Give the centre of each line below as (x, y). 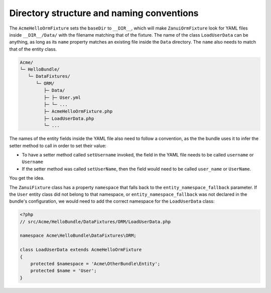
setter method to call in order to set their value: (58, 145)
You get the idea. (27, 178)
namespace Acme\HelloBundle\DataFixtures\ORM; (78, 236)
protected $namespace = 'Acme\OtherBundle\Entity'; (95, 264)
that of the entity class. (33, 49)
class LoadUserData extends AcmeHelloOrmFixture (81, 250)
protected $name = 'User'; (64, 271)
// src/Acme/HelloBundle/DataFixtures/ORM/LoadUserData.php (95, 222)
